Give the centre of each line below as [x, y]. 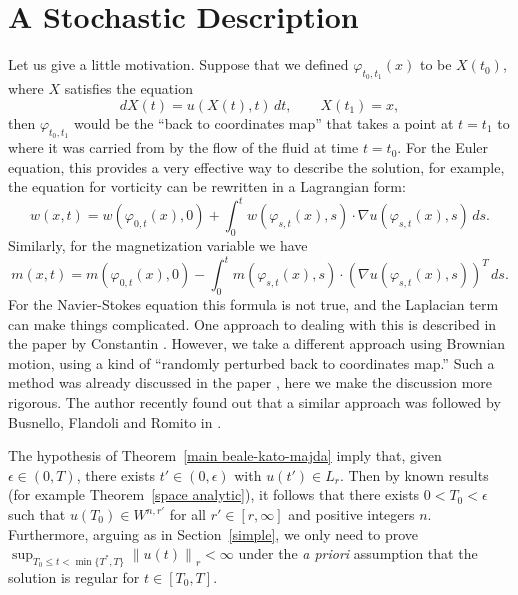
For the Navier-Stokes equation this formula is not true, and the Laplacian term [253, 304]
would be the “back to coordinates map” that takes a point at [264, 122]
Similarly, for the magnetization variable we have [158, 245]
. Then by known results [414, 474]
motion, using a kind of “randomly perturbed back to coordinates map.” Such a [251, 362]
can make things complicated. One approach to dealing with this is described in [252, 323]
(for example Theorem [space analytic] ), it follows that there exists [214, 494]
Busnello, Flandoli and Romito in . [115, 421]
